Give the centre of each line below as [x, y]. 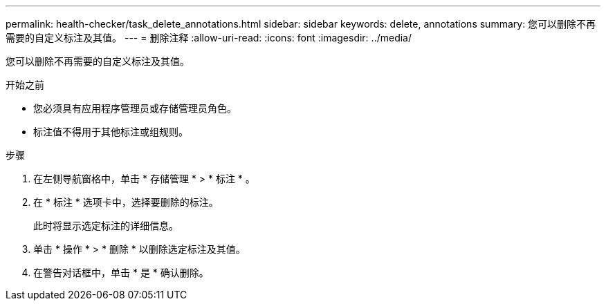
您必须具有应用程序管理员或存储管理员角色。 [135, 108]
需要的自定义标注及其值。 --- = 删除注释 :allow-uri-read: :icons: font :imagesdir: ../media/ [209, 38]
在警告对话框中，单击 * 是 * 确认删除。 [121, 272]
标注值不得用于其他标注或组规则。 [111, 132]
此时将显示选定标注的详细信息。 [106, 226]
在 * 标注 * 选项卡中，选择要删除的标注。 [126, 202]
